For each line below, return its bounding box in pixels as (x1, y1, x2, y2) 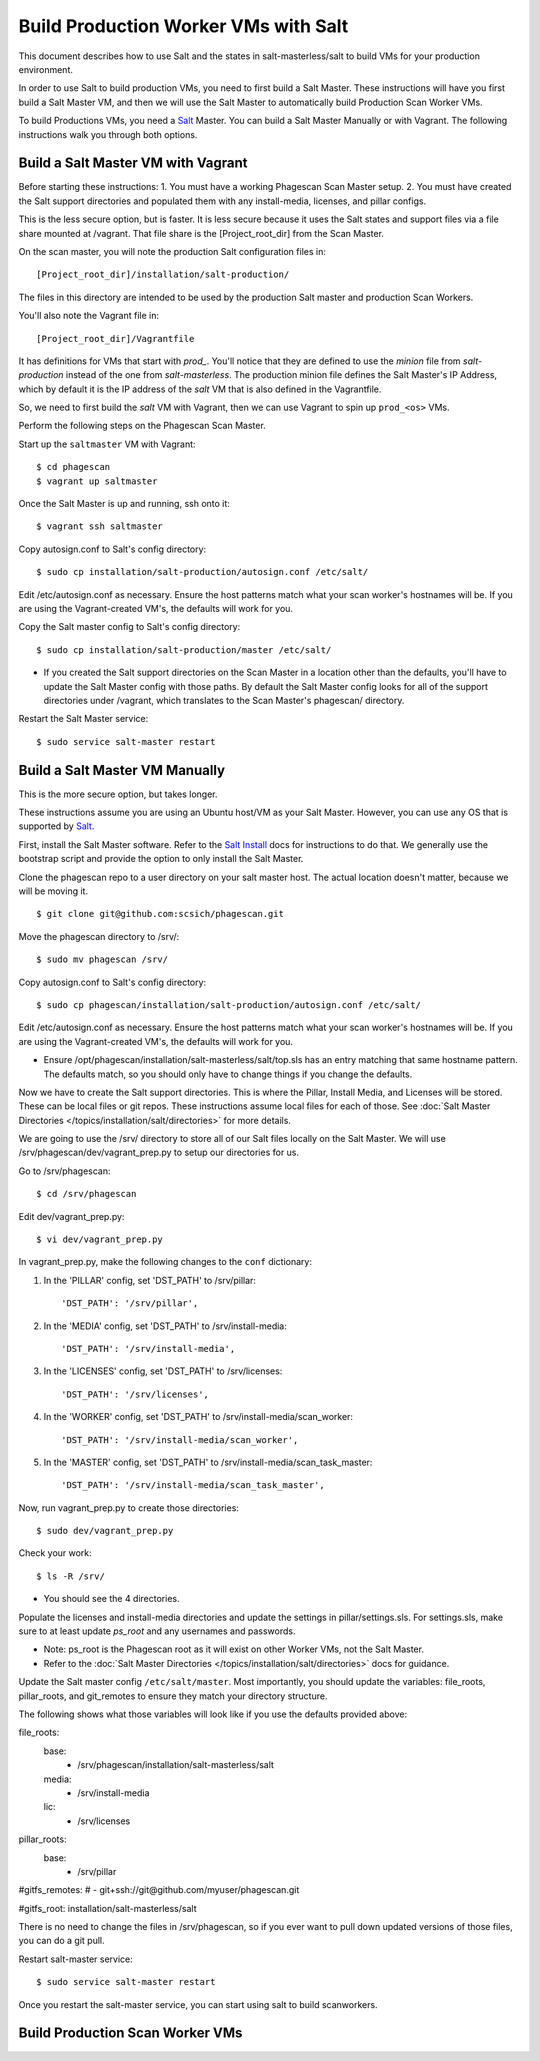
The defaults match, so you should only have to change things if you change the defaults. (43, 1068, 413, 1080)
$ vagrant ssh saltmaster (36, 521, 164, 532)
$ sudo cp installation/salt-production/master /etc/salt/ (36, 644, 332, 655)
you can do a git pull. (18, 1935, 105, 1947)
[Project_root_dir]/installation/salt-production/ (36, 269, 290, 280)
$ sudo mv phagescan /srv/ (36, 954, 169, 965)
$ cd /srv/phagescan (36, 1188, 137, 1200)
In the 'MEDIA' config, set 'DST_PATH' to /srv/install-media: (43, 1320, 287, 1332)
